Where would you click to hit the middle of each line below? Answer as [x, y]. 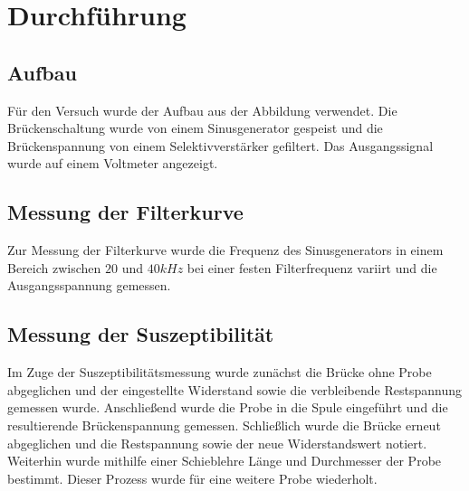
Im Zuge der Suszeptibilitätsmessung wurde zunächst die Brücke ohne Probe [220, 372]
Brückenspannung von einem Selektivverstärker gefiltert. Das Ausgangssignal [220, 145]
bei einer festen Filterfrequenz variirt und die [312, 267]
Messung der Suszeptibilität [141, 334]
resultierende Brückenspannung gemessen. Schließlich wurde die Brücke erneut [224, 425]
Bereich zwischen [54, 267]
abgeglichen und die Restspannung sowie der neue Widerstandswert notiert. [217, 443]
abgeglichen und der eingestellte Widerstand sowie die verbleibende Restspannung [234, 389]
